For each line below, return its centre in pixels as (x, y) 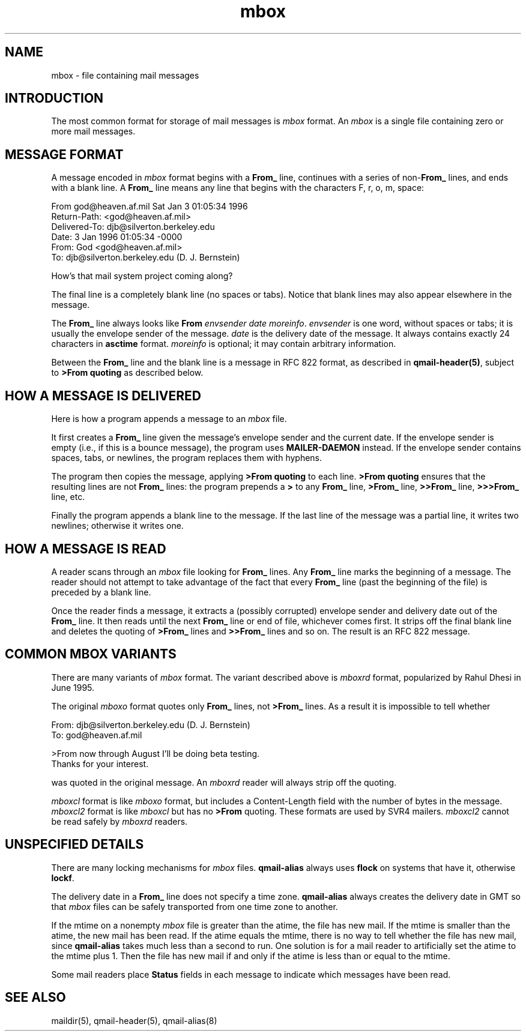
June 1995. (73, 687)
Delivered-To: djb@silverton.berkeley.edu (133, 227)
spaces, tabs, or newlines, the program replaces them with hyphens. (187, 458)
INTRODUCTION (54, 98)
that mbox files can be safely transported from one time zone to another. (195, 906)
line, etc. (68, 497)
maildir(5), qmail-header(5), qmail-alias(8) (134, 1020)
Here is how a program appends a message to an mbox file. (169, 419)
